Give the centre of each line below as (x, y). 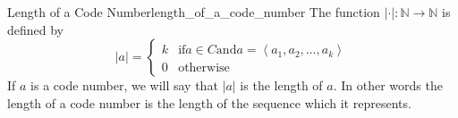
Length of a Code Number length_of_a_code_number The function (194, 12)
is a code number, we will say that (124, 85)
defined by (36, 29)
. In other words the (388, 85)
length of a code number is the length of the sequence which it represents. (209, 102)
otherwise (204, 68)
